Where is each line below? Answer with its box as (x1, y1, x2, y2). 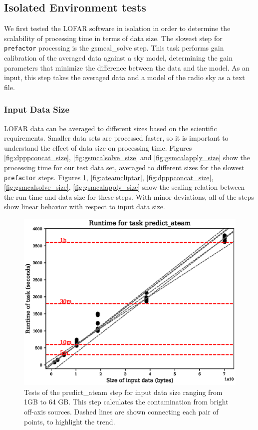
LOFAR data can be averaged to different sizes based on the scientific (4, 123, 217, 133)
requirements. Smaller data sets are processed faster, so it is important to (4, 133, 229, 143)
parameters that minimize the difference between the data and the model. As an (4, 62, 250, 73)
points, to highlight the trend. (24, 416, 115, 426)
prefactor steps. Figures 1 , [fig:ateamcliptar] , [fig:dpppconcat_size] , (4, 172, 214, 182)
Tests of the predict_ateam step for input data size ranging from (24, 386, 223, 397)
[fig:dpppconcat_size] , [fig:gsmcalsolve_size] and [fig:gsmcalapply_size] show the (4, 152, 250, 163)
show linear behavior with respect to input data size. (4, 201, 165, 212)
